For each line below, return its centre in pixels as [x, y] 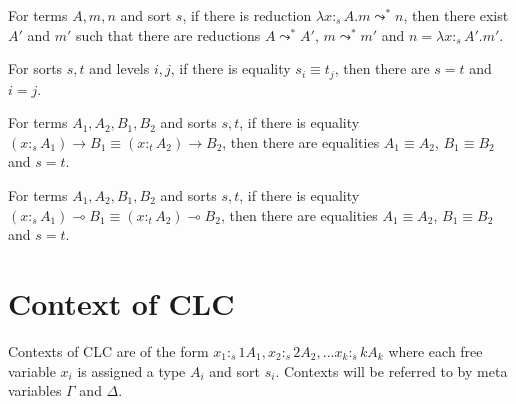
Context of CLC [121, 302]
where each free [435, 350]
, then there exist [456, 15]
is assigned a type [131, 370]
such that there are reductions [168, 34]
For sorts [35, 68]
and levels [119, 68]
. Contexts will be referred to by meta [391, 370]
